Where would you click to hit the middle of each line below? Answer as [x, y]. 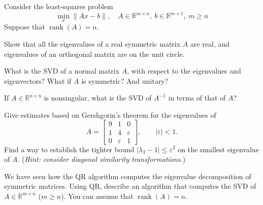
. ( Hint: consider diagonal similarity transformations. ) [102, 159]
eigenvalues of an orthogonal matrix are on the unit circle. [94, 54]
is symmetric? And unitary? [125, 80]
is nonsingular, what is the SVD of [98, 98]
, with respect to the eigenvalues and [184, 71]
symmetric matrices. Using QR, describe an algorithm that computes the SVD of [130, 186]
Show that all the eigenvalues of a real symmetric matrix [92, 43]
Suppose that [25, 27]
